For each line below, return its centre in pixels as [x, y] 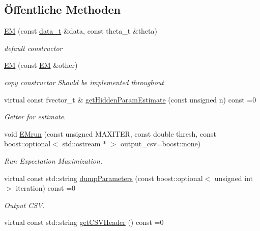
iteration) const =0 [46, 188]
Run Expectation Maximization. [53, 160]
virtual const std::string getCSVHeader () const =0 [84, 222]
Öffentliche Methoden [62, 9]
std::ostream [81, 144]
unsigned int [234, 178]
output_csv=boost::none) [161, 144]
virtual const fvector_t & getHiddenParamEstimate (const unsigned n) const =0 [130, 99]
